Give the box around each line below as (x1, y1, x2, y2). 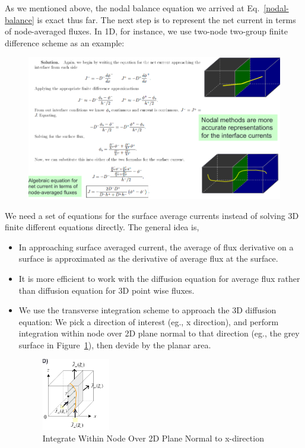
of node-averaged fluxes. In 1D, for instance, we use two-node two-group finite (5, 25, 288, 37)
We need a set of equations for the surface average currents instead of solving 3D (5, 209, 299, 221)
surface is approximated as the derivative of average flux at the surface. (18, 252, 278, 265)
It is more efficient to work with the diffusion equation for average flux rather (18, 272, 300, 284)
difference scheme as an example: (5, 36, 125, 49)
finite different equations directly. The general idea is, (5, 221, 199, 233)
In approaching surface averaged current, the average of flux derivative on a (18, 240, 294, 253)
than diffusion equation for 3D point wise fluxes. (18, 284, 195, 296)
